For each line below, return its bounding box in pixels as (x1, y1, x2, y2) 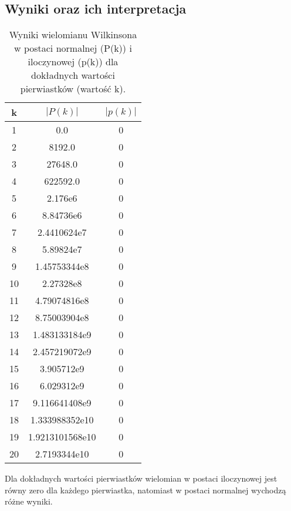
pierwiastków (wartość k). (20, 82, 126, 96)
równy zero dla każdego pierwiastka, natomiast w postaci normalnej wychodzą (5, 483, 286, 496)
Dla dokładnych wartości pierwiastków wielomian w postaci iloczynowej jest (5, 472, 278, 485)
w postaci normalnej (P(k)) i (14, 41, 132, 55)
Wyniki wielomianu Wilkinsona (9, 28, 137, 42)
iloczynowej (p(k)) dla (28, 55, 119, 69)
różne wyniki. (5, 495, 53, 507)
